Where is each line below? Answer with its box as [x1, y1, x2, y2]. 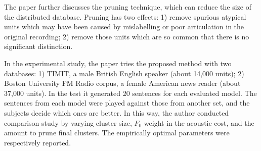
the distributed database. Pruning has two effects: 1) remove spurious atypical [4, 11, 246, 22]
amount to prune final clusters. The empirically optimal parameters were [4, 127, 230, 138]
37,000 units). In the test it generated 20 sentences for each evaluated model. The [4, 87, 257, 98]
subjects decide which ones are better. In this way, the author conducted [4, 107, 229, 118]
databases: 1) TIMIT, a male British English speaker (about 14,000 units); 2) [4, 68, 244, 78]
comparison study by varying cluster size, [4, 117, 132, 128]
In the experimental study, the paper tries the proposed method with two [4, 58, 232, 68]
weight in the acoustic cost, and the [144, 117, 254, 128]
